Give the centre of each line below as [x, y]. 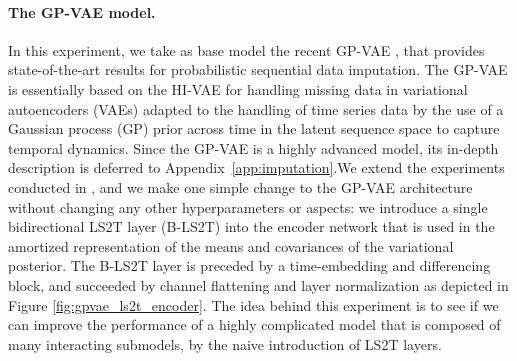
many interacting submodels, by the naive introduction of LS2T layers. [225, 343]
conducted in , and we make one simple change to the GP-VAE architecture [240, 186]
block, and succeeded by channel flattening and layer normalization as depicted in [258, 284]
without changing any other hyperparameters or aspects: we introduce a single [248, 206]
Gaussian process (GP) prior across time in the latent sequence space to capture [254, 128]
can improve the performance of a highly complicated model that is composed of [254, 324]
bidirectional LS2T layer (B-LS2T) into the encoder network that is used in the [251, 226]
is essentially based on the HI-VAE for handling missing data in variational [238, 88]
